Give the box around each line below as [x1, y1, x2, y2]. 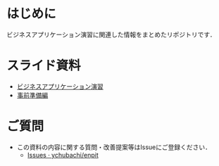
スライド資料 [6, 58, 82, 74]
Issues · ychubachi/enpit [27, 151, 99, 159]
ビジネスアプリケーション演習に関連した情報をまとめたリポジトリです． [6, 30, 216, 39]
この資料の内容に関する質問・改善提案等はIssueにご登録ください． [16, 143, 212, 151]
